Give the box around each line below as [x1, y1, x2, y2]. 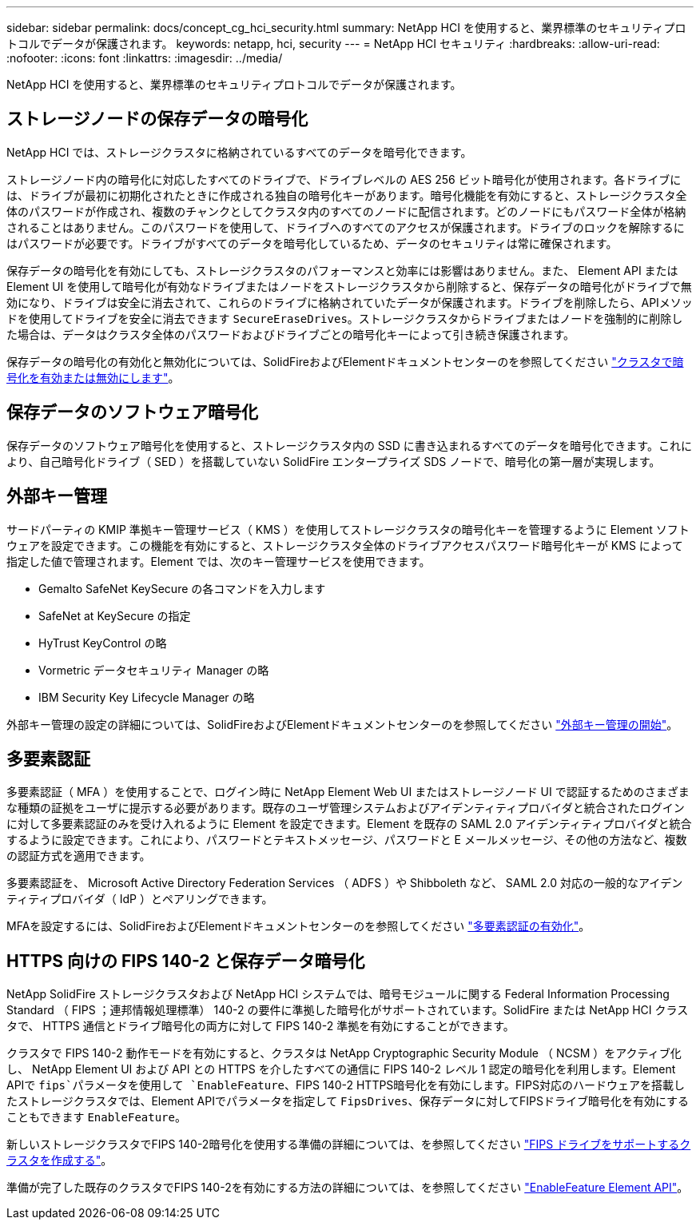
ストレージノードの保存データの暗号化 [6, 109, 308, 129]
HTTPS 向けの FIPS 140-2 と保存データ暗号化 [6, 950, 365, 971]
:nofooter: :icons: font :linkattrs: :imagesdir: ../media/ [6, 51, 283, 65]
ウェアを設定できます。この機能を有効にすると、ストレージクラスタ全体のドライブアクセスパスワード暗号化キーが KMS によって [6, 538, 683, 552]
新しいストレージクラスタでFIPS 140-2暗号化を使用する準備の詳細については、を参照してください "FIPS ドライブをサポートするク [6, 1137, 691, 1152]
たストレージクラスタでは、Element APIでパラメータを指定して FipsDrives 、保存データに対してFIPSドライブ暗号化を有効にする [6, 1094, 690, 1109]
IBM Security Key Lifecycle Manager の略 [38, 690, 255, 704]
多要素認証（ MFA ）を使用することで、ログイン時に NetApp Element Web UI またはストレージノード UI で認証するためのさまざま [6, 785, 690, 799]
